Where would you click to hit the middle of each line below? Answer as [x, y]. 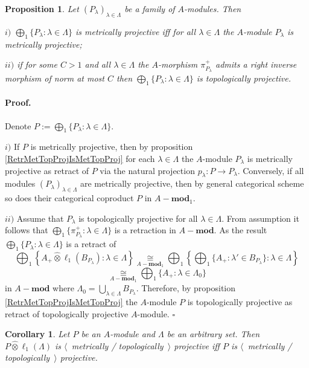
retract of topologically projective [67, 313]
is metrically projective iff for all [135, 31]
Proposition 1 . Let [42, 8]
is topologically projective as [240, 302]
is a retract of [91, 244]
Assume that [40, 218]
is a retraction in [145, 230]
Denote [18, 125]
